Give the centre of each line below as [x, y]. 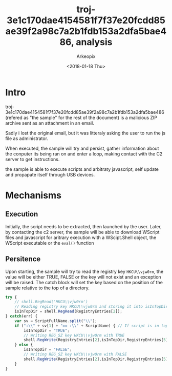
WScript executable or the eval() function [50, 243]
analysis [94, 42]
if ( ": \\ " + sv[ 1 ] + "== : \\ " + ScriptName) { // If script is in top [91, 326]
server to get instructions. [33, 159]
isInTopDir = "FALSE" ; [48, 350]
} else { [24, 345]
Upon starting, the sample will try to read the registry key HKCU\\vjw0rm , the [84, 271]
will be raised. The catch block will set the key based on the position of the [84, 282]
